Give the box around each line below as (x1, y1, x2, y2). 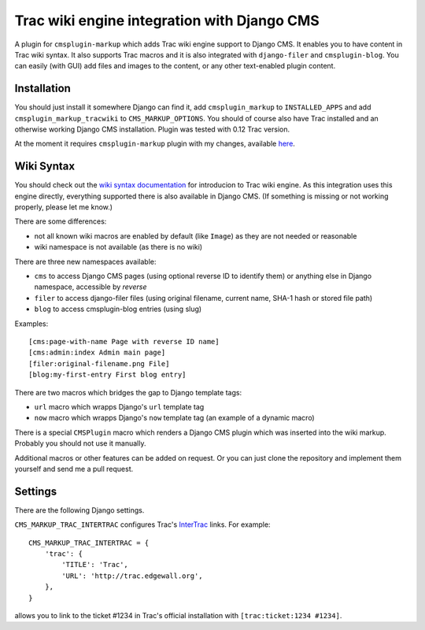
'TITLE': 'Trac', (61, 560, 129, 569)
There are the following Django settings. (14, 505, 145, 515)
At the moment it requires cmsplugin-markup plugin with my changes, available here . (14, 139, 295, 149)
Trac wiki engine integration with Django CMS (14, 12, 320, 29)
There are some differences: (14, 217, 107, 226)
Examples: (14, 319, 49, 328)
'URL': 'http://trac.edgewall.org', (61, 571, 204, 580)
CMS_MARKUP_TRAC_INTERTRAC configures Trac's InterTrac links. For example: (14, 520, 271, 529)
